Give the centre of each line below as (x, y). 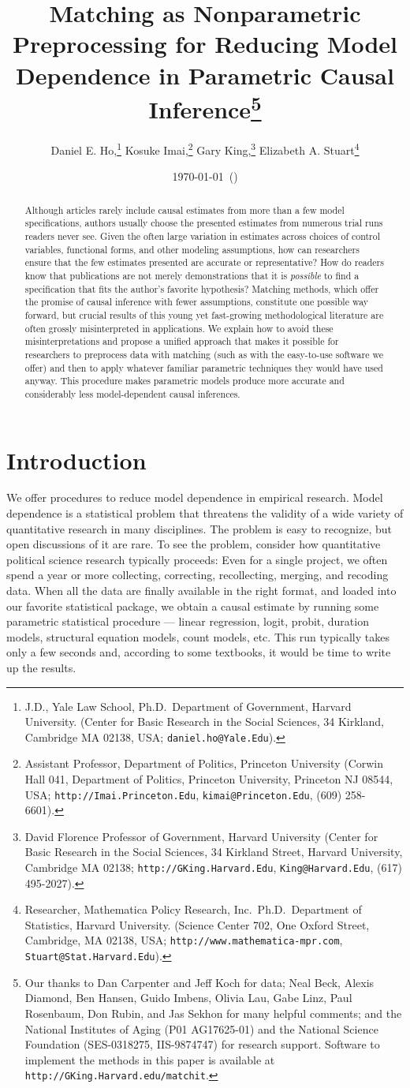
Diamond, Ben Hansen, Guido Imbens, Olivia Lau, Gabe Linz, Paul (188, 998)
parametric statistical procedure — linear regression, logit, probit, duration (188, 621)
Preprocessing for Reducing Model (205, 44)
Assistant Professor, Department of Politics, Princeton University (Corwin (204, 763)
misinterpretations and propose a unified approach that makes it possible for (182, 341)
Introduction (76, 460)
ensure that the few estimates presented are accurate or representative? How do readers (204, 262)
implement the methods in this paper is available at (150, 1059)
